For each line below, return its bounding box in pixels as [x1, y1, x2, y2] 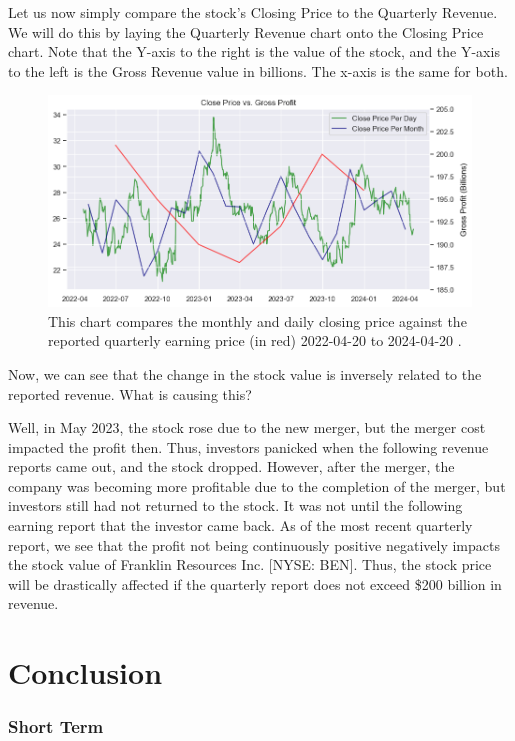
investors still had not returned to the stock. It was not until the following [8, 495, 463, 516]
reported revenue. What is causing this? [8, 383, 252, 404]
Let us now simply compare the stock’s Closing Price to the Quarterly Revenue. [8, 2, 498, 22]
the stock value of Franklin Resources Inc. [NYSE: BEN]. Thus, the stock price [8, 554, 492, 575]
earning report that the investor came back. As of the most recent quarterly [8, 515, 473, 536]
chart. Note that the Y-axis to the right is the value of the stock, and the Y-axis [8, 41, 500, 62]
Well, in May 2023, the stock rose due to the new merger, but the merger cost [8, 417, 486, 438]
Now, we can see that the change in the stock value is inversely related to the [8, 363, 482, 384]
